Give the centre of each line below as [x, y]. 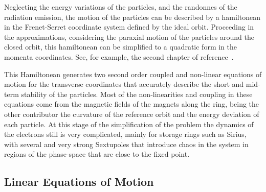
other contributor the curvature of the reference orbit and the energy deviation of [132, 114]
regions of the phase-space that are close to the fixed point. [97, 154]
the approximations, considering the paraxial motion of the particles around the [129, 37]
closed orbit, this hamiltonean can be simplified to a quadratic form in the [120, 47]
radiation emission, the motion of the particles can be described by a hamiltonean [132, 17]
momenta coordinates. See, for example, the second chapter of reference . [119, 56]
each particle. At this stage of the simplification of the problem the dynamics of [129, 124]
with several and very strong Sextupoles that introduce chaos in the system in [126, 144]
